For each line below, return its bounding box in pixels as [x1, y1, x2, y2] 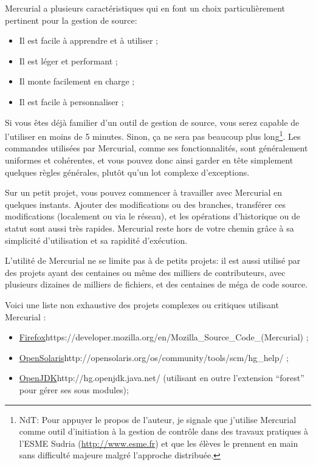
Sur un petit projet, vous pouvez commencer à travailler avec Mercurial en [5, 186, 283, 199]
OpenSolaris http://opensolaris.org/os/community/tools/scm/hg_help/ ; [19, 351, 289, 363]
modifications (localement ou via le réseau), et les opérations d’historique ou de [5, 210, 300, 222]
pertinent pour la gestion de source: [5, 13, 137, 26]
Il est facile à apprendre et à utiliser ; [19, 34, 158, 47]
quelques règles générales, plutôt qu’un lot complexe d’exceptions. [5, 165, 250, 178]
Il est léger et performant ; [19, 54, 118, 67]
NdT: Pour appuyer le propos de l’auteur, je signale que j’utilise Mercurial [19, 413, 297, 425]
